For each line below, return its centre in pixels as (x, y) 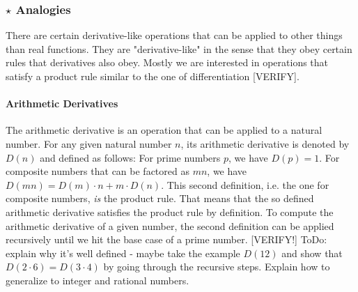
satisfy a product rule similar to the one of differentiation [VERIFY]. (153, 76)
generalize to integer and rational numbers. (98, 280)
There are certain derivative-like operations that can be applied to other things (174, 35)
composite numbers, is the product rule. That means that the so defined (160, 198)
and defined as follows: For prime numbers (130, 157)
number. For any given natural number (89, 143)
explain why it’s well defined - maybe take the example (123, 253)
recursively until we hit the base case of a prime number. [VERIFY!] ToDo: (166, 239)
